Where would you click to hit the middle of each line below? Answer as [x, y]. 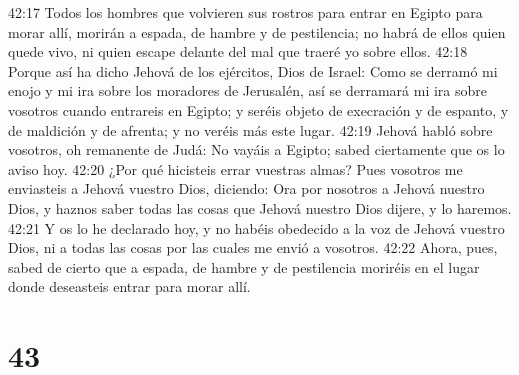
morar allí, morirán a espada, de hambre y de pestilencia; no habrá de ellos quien [257, 31]
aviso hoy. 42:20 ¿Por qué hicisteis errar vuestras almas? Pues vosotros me [235, 168]
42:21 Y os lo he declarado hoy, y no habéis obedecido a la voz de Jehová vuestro [256, 227]
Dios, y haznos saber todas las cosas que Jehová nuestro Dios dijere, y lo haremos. [260, 207]
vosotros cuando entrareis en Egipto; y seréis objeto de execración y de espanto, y [258, 109]
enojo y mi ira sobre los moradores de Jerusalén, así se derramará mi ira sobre [248, 90]
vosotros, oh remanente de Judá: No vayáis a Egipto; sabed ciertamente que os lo [256, 149]
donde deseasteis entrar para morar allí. [129, 286]
